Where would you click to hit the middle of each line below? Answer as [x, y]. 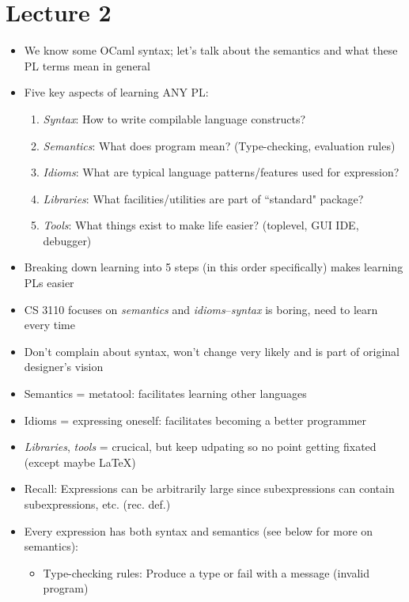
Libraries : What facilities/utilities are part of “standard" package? [203, 198]
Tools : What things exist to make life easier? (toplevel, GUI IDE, [201, 225]
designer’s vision [64, 367]
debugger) [67, 240]
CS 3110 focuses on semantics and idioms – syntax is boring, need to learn [201, 309]
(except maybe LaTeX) [80, 462]
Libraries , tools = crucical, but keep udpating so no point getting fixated [200, 447]
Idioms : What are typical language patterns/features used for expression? [221, 172]
